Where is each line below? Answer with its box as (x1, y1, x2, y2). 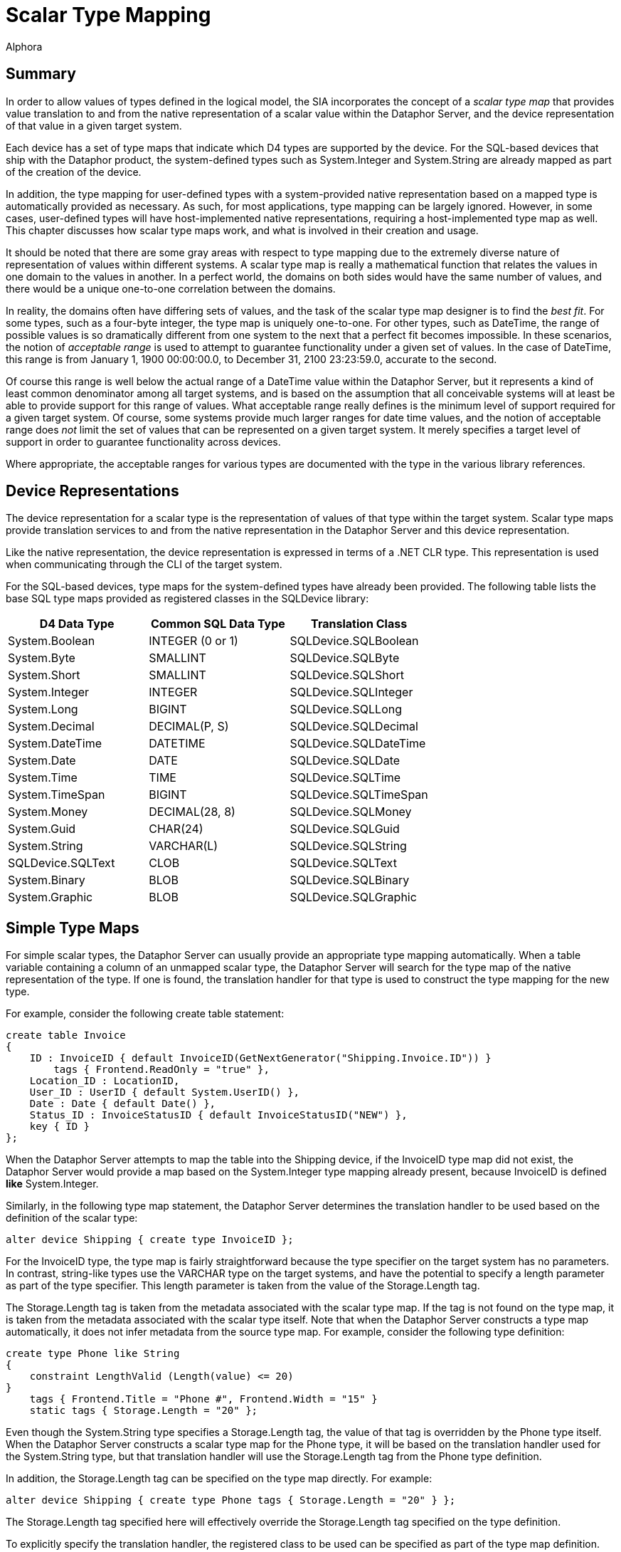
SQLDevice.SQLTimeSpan (290, 787, 428, 802)
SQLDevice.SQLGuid (290, 822, 400, 837)
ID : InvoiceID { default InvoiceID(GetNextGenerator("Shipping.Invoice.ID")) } (29, 1052, 492, 1064)
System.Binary (8, 873, 85, 888)
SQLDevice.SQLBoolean (290, 634, 419, 649)
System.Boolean (8, 634, 95, 649)
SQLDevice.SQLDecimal (290, 719, 418, 734)
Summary (6, 65, 76, 83)
